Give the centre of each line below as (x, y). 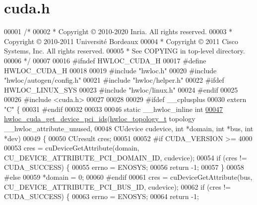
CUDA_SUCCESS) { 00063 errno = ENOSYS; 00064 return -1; (101, 196)
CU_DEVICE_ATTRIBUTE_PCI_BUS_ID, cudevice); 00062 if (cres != (118, 186)
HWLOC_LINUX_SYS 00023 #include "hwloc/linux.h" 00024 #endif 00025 (121, 89)
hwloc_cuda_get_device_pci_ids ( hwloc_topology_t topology (100, 119)
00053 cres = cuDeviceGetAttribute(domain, (72, 148)
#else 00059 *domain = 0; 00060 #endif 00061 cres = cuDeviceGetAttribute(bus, (128, 177)
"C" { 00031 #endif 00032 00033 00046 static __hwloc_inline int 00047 (114, 109)
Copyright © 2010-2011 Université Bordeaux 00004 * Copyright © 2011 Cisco (121, 41)
